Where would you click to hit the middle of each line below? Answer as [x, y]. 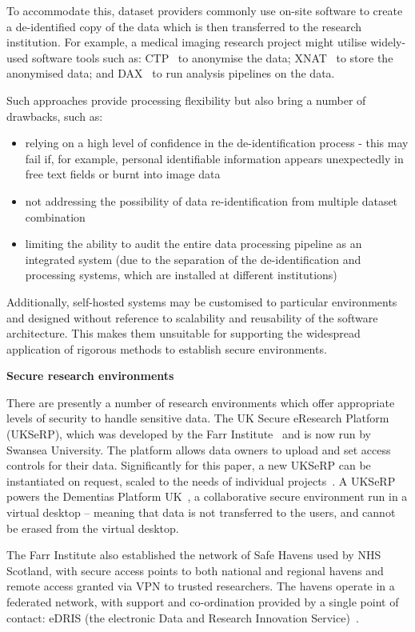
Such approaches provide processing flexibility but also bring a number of [186, 100]
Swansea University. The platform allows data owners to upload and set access [199, 449]
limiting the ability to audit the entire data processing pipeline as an [194, 244]
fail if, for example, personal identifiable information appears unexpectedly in [214, 158]
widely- [388, 42]
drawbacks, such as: [55, 116]
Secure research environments [90, 376]
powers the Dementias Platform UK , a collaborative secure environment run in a [207, 496]
